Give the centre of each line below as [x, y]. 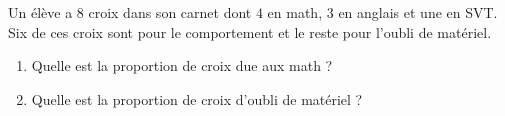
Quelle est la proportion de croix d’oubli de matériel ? [197, 98]
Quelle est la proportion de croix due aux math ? [182, 65]
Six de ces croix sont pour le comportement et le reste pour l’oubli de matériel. [250, 31]
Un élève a [40, 12]
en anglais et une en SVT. [418, 12]
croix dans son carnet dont [170, 12]
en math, [295, 12]
